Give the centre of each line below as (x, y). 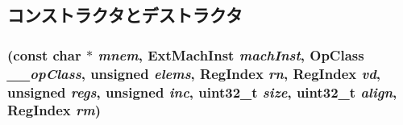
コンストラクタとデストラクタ (125, 15)
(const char (44, 54)
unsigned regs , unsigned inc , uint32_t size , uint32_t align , (202, 92)
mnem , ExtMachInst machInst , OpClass (231, 54)
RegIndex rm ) (54, 110)
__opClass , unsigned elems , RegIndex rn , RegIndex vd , (194, 73)
